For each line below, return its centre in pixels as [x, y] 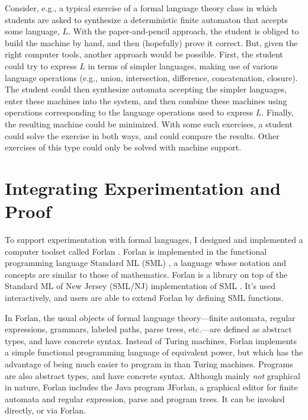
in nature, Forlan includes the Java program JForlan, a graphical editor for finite [151, 387]
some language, [32, 31]
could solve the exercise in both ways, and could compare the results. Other [142, 135]
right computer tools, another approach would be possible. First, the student [144, 54]
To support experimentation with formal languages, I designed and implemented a [154, 240]
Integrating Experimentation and [143, 187]
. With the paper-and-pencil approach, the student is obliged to [183, 31]
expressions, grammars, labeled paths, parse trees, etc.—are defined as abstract [148, 329]
